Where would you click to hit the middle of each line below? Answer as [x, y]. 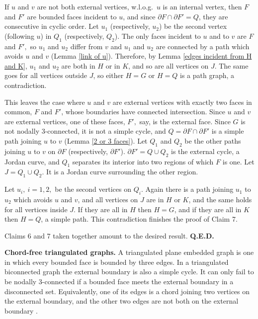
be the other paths [213, 140]
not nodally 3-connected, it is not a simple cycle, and [85, 131]
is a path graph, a [207, 75]
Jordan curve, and [32, 161]
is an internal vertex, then [202, 6]
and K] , [16, 65]
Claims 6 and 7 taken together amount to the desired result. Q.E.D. [109, 235]
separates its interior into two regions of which [143, 161]
